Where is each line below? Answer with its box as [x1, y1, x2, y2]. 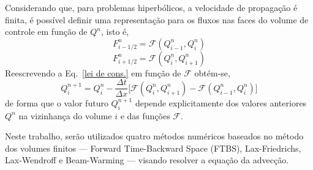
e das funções [120, 109, 170, 122]
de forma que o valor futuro [5, 96, 108, 109]
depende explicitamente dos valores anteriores [135, 96, 307, 109]
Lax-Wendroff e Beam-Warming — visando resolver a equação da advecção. [5, 153, 289, 166]
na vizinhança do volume [18, 109, 112, 122]
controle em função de [5, 25, 88, 38]
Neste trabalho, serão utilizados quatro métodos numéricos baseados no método [5, 130, 304, 142]
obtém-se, [194, 66, 230, 79]
